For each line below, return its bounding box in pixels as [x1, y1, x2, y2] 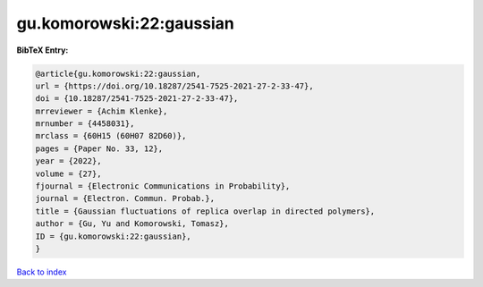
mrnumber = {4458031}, [35, 119, 135, 129]
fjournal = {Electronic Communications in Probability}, [35, 181, 291, 191]
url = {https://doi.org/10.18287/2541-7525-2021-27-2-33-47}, [35, 80, 314, 91]
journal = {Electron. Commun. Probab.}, [35, 193, 215, 204]
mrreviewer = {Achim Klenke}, [35, 106, 168, 116]
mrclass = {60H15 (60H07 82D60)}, [35, 131, 187, 141]
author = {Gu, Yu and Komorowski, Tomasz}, [35, 219, 230, 229]
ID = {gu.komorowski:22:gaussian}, [35, 231, 191, 241]
